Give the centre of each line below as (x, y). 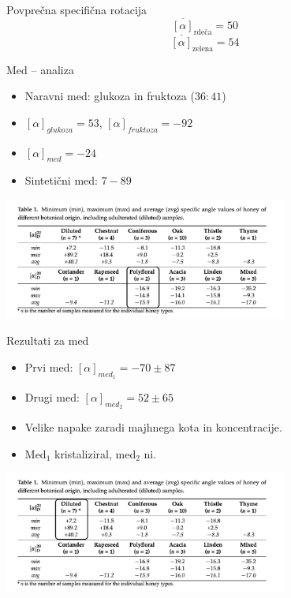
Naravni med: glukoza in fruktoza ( (110, 96)
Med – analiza (40, 69)
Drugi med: (52, 396)
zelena (203, 49)
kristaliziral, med (95, 453)
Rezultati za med (48, 340)
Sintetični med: (61, 180)
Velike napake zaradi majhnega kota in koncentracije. (153, 427)
